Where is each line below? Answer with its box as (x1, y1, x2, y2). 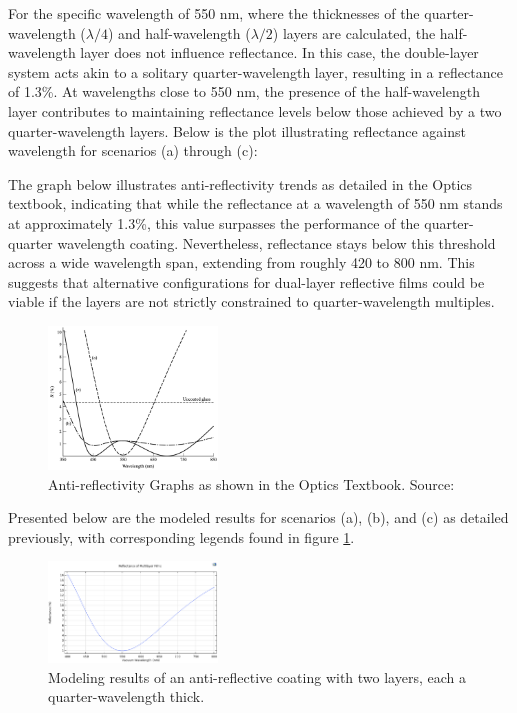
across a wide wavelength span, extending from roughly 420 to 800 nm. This (8, 252, 475, 273)
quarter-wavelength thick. (48, 686, 205, 707)
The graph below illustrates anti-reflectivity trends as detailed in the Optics (8, 173, 473, 194)
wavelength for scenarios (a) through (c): (8, 140, 258, 161)
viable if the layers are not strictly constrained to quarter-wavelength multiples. (8, 291, 495, 312)
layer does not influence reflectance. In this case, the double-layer (80, 42, 479, 63)
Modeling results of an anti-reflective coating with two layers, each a (48, 666, 466, 687)
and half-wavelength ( (118, 22, 251, 43)
